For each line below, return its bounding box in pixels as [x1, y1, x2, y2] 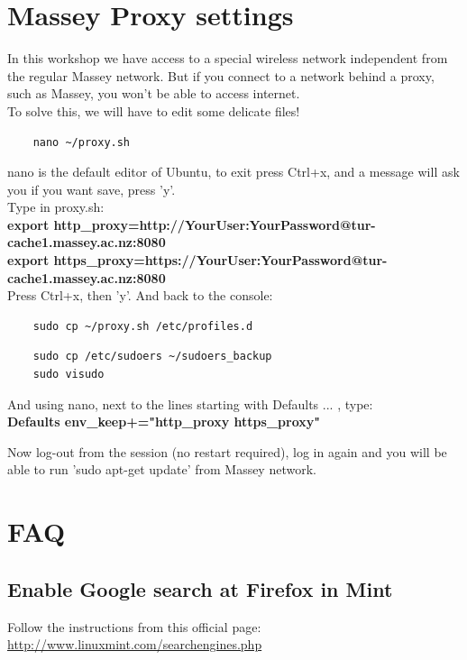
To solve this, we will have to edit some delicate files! [7, 101, 300, 120]
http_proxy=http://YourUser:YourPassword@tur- [53, 215, 376, 234]
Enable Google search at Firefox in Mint [7, 574, 393, 602]
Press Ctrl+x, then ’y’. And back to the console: [7, 286, 273, 305]
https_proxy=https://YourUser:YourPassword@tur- [53, 251, 388, 270]
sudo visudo [32, 368, 105, 381]
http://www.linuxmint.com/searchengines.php [7, 635, 262, 654]
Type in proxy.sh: [7, 197, 105, 216]
